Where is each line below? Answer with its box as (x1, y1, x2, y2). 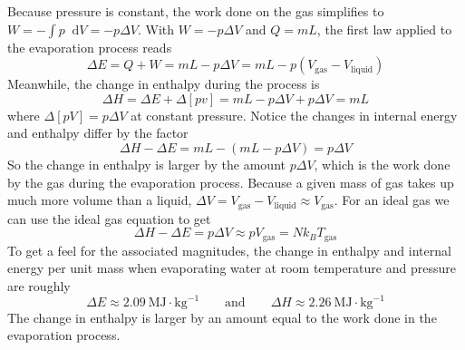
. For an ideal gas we (334, 190, 450, 209)
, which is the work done (314, 154, 450, 173)
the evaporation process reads (7, 37, 172, 56)
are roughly (7, 276, 71, 295)
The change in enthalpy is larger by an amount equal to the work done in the (7, 307, 437, 326)
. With (137, 19, 175, 38)
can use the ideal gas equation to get (7, 209, 211, 228)
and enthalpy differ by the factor (7, 123, 189, 142)
